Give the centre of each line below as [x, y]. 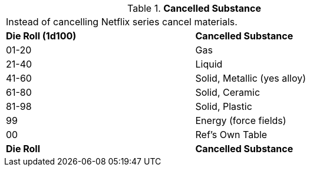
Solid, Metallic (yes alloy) [250, 78]
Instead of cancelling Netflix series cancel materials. [122, 22]
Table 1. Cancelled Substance [194, 8]
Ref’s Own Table [231, 135]
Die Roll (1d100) [41, 36]
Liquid [209, 64]
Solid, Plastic [224, 106]
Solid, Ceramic [228, 92]
